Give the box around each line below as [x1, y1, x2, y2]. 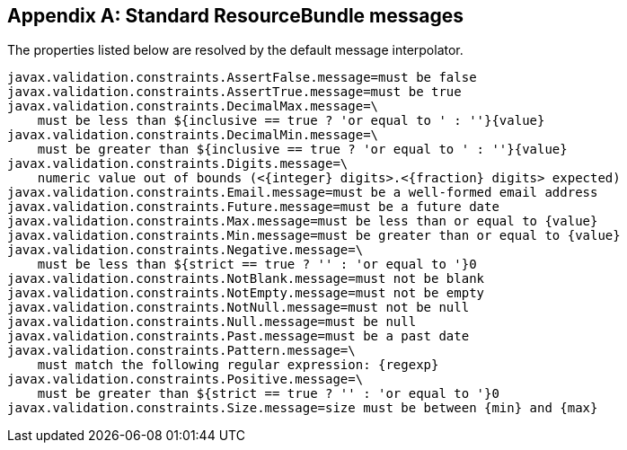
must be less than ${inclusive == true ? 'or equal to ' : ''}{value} [37, 113, 545, 128]
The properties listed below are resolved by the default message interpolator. [7, 42, 464, 58]
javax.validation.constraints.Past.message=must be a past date [7, 329, 470, 344]
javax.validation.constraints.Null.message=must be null [7, 314, 417, 330]
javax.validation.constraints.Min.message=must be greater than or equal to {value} [7, 228, 621, 243]
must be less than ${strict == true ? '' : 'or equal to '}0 [37, 257, 477, 272]
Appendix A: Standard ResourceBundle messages [7, 4, 464, 27]
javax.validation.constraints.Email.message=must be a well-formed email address [7, 185, 598, 200]
